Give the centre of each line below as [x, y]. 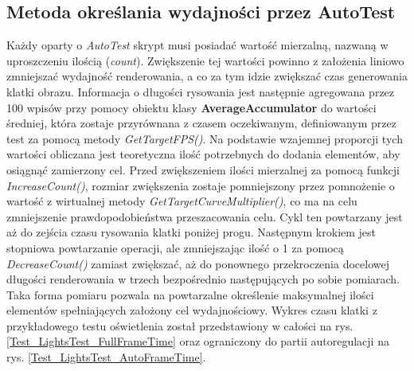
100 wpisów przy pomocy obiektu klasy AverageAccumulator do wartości [191, 107]
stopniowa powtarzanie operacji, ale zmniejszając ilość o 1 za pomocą [175, 247]
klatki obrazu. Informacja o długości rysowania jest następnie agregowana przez [201, 91]
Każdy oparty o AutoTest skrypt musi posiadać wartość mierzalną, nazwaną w [197, 45]
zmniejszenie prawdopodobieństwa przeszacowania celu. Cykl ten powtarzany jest [205, 216]
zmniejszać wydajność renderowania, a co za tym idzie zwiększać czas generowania [207, 76]
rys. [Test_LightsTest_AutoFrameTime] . [106, 357]
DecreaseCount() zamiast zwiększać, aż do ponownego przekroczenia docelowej [198, 263]
